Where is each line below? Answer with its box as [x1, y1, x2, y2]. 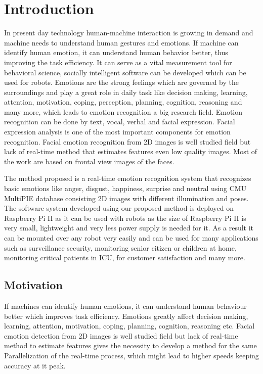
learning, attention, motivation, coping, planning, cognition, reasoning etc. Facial [4, 320, 255, 331]
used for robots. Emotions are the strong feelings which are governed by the [4, 77, 239, 87]
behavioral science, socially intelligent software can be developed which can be [4, 67, 246, 77]
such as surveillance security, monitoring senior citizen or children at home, [4, 242, 237, 253]
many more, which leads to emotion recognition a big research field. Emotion [4, 106, 243, 117]
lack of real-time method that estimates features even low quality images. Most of [4, 146, 257, 157]
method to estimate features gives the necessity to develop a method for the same [4, 340, 257, 351]
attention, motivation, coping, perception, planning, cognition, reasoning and [4, 97, 242, 107]
